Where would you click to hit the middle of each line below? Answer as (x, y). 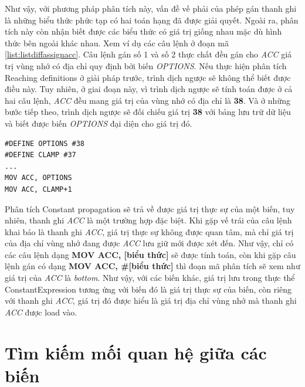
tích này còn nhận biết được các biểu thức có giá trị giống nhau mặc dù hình (143, 31)
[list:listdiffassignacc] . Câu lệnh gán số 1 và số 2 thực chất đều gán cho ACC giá (148, 54)
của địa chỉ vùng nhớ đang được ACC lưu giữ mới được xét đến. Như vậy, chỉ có (149, 243)
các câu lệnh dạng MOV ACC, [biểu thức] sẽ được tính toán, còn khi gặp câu (150, 254)
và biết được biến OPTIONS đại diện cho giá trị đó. (99, 123)
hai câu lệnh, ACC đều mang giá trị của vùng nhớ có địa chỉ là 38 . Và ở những (148, 100)
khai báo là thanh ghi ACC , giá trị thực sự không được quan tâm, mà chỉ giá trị (149, 231)
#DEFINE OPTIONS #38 (45, 143)
